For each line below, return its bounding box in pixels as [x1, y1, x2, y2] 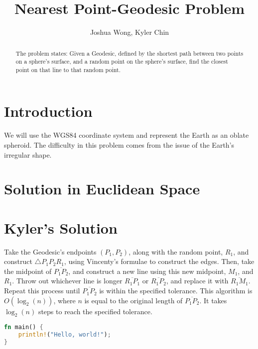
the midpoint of [4, 265, 52, 276]
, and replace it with [166, 275, 229, 286]
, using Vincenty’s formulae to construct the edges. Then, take [64, 256, 255, 266]
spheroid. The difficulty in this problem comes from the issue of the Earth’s [4, 140, 235, 150]
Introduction [4, 101, 93, 121]
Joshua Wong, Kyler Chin [90, 27, 169, 37]
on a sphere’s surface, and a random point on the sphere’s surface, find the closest [15, 57, 228, 66]
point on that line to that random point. [15, 65, 121, 74]
